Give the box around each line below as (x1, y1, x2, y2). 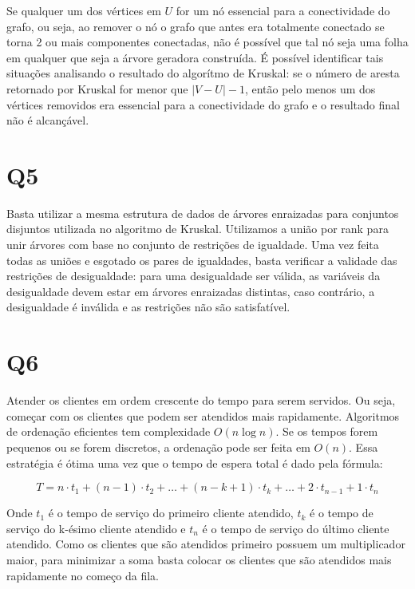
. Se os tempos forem (275, 423, 378, 440)
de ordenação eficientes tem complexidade (6, 423, 211, 440)
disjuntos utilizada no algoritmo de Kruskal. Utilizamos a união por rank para (6, 220, 389, 237)
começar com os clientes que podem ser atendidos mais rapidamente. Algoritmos (6, 407, 400, 424)
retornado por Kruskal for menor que (6, 80, 188, 97)
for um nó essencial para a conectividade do (176, 2, 390, 18)
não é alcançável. (6, 112, 89, 128)
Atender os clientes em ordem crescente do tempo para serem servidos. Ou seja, (6, 392, 396, 409)
